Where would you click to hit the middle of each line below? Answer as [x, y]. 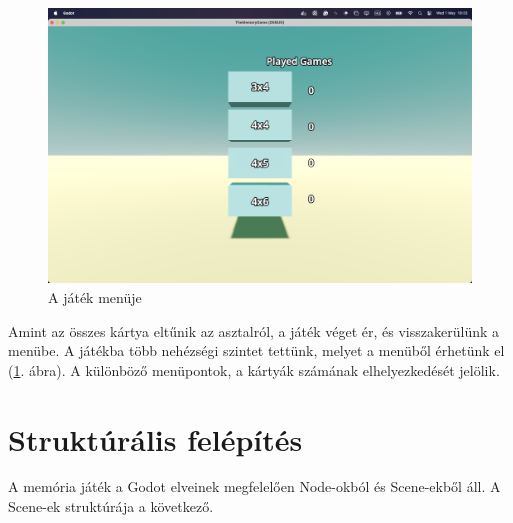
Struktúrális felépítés [155, 438]
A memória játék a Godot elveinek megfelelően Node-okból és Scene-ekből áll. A [254, 486]
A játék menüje [95, 296]
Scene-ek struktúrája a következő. [111, 506]
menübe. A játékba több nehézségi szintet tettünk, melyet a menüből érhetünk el [256, 350]
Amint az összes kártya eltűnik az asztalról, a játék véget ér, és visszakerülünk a [254, 330]
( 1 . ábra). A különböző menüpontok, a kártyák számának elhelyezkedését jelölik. [254, 369]
